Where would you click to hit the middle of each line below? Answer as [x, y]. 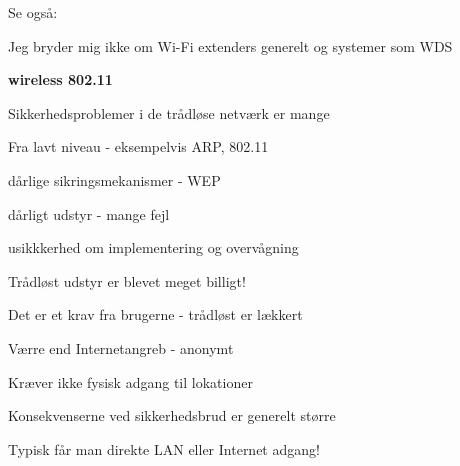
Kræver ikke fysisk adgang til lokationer [130, 381]
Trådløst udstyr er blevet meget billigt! [127, 280]
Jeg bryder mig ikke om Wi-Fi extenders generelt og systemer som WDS [230, 45]
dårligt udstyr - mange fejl [89, 213]
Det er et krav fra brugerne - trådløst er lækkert [155, 314]
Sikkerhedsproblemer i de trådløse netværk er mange [169, 112]
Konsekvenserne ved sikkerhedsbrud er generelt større [172, 415]
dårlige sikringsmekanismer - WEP [114, 179]
